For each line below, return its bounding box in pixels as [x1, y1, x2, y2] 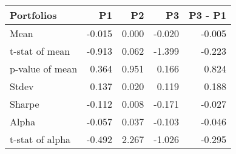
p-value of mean [10, 61, 78, 75]
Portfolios [10, 8, 57, 22]
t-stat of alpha [10, 132, 71, 146]
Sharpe [10, 97, 39, 111]
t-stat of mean [10, 44, 70, 58]
